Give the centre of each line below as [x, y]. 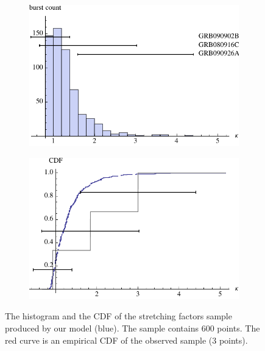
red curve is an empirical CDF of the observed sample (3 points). [126, 340]
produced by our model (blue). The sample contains [102, 328]
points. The [238, 328]
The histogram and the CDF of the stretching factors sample [118, 316]
